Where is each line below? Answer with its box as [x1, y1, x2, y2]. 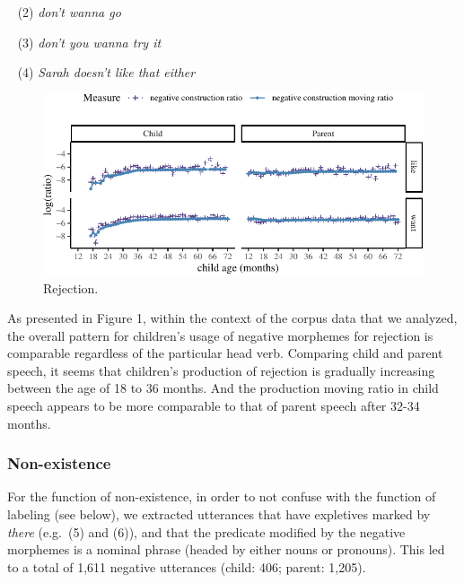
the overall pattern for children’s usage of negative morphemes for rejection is [7, 326, 433, 344]
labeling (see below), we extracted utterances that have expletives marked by [7, 505, 431, 524]
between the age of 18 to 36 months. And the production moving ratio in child [7, 379, 439, 397]
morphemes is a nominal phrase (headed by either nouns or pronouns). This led [7, 540, 445, 559]
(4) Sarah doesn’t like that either [17, 63, 196, 82]
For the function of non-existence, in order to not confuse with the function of [7, 487, 436, 506]
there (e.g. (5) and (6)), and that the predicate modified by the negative [7, 522, 406, 541]
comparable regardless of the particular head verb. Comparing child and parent [7, 344, 443, 362]
